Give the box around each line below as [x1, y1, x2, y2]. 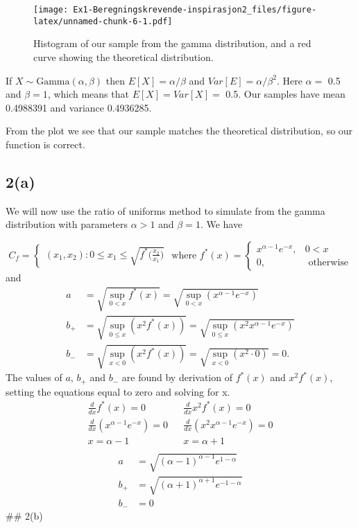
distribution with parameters [6, 217, 128, 231]
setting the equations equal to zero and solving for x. [6, 384, 230, 398]
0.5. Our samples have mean [225, 87, 346, 101]
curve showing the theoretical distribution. [33, 49, 214, 64]
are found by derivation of [121, 370, 232, 385]
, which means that [47, 87, 129, 101]
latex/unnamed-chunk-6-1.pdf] [33, 16, 173, 26]
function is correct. [6, 137, 85, 151]
